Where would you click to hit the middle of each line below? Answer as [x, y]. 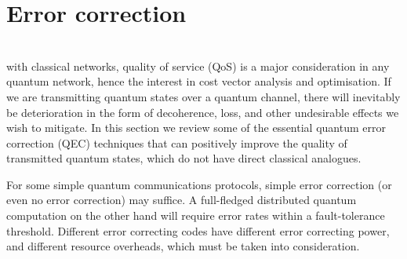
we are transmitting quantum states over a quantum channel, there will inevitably [203, 96]
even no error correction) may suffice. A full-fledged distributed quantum [182, 200]
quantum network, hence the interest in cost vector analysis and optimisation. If [199, 81]
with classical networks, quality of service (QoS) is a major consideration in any [198, 66]
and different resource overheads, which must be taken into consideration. [183, 246]
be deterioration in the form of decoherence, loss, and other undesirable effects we [203, 112]
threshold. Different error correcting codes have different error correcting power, [198, 230]
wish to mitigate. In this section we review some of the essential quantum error [196, 128]
